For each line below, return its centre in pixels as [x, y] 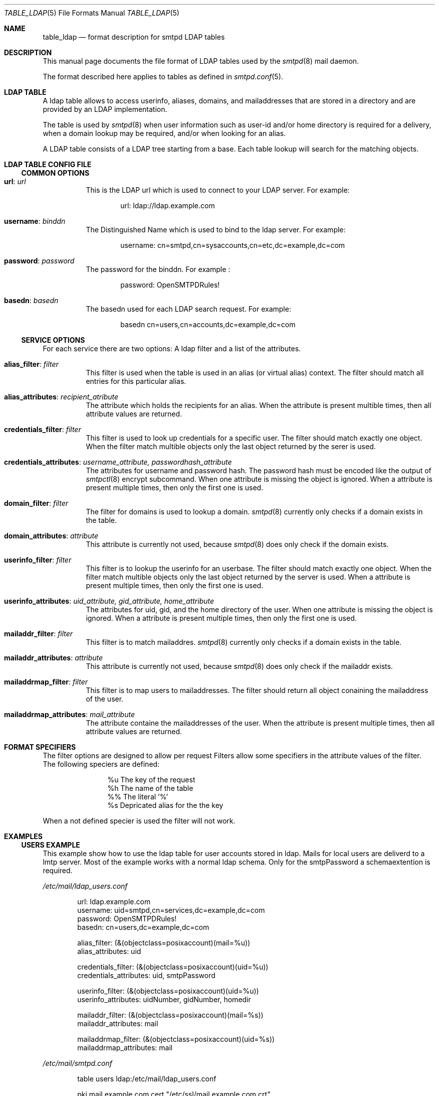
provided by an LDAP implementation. [105, 109]
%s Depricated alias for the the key [165, 805]
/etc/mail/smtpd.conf [78, 1063]
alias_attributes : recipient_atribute [61, 397]
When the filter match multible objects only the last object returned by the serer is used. [231, 446]
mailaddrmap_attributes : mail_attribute [69, 714]
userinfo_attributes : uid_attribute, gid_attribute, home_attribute [109, 601]
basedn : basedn [31, 300]
